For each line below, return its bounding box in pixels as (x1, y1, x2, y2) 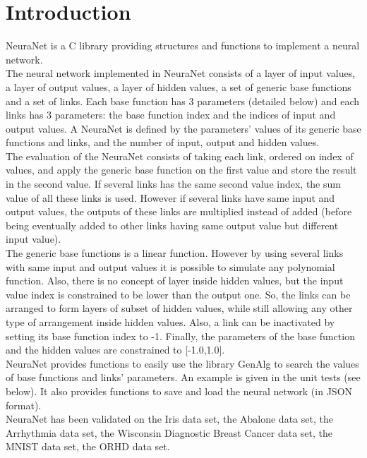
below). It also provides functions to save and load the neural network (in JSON (6, 383, 353, 398)
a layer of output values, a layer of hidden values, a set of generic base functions (6, 79, 351, 94)
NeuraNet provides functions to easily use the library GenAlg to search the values (6, 356, 359, 370)
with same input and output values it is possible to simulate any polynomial (6, 259, 335, 274)
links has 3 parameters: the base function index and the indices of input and (6, 107, 336, 122)
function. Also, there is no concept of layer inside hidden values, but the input (6, 273, 344, 288)
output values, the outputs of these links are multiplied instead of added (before (6, 204, 352, 219)
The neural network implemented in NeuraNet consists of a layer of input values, (6, 66, 356, 80)
